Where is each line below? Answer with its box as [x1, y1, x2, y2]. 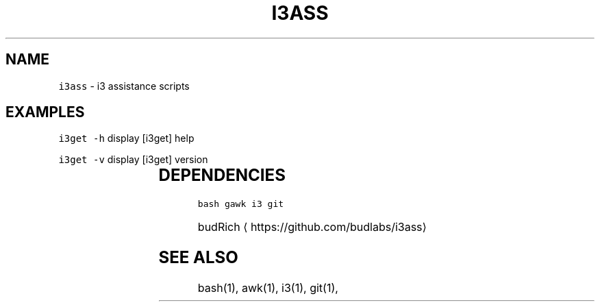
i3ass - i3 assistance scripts [58, 79, 190, 92]
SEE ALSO [158, 247, 238, 268]
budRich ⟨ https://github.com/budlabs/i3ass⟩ [197, 220, 427, 234]
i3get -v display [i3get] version [58, 153, 208, 166]
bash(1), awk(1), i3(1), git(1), [197, 281, 338, 295]
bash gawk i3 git [197, 199, 284, 210]
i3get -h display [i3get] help [58, 132, 195, 145]
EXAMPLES [5, 103, 85, 121]
